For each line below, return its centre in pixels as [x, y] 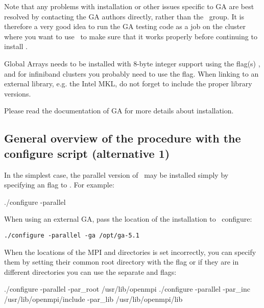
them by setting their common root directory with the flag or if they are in [122, 262]
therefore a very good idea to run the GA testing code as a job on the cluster [125, 26]
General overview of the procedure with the [123, 138]
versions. [18, 93]
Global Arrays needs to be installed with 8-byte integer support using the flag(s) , [132, 63]
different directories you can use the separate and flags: [90, 271]
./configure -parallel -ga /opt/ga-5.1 [72, 235]
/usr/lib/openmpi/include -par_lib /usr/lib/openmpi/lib [93, 299]
